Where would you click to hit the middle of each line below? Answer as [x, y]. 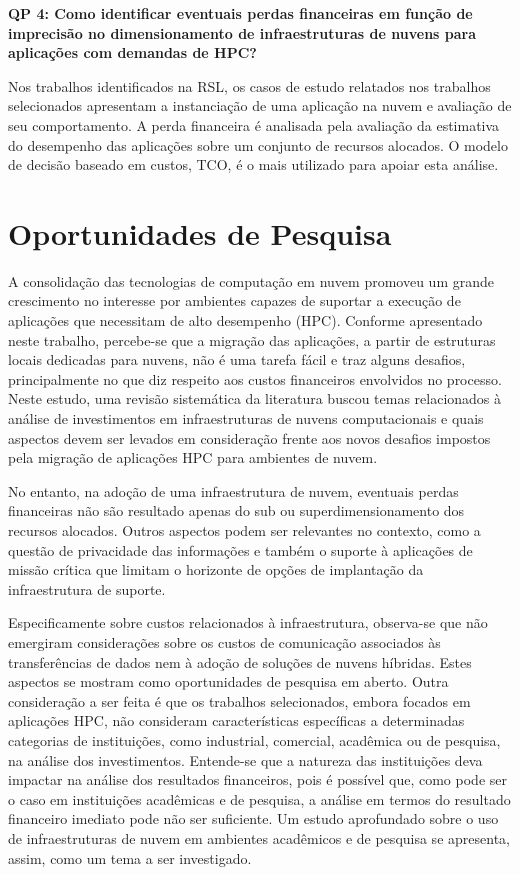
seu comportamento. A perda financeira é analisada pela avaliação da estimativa [254, 124]
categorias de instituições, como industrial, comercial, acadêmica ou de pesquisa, [254, 739]
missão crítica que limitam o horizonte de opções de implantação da [216, 569]
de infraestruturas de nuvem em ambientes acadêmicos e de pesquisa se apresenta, [259, 837]
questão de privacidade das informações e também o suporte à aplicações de [240, 549]
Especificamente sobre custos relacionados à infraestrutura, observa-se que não [248, 622]
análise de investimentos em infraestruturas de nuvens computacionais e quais [246, 418]
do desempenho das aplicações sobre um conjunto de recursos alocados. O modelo [258, 144]
